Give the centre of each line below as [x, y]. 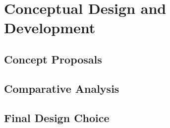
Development [50, 28]
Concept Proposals [53, 59]
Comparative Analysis [62, 88]
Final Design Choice [57, 117]
